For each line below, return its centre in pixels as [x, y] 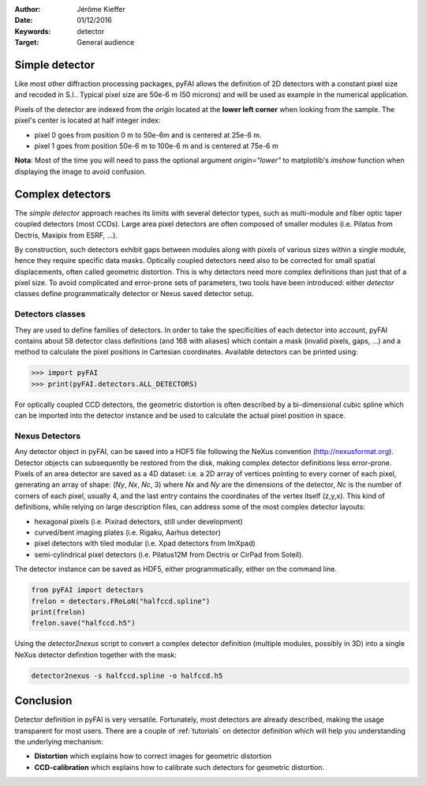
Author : [28, 9]
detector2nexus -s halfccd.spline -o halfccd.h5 [127, 676]
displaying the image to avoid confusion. [80, 171]
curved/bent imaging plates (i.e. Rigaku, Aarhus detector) [127, 532]
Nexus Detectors [48, 436]
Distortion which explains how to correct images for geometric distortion [153, 756]
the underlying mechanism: [59, 742]
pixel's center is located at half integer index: [88, 120]
